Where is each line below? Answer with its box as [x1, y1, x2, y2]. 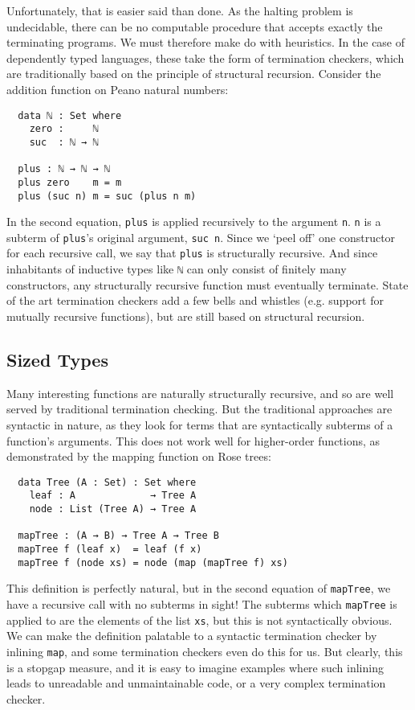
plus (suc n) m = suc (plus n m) [18, 190, 197, 202]
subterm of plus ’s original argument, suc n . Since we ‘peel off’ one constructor [6, 228, 396, 245]
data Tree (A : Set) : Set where [18, 476, 197, 488]
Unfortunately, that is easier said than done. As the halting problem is [6, 2, 353, 18]
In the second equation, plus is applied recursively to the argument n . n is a [6, 213, 381, 230]
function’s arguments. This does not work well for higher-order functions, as [6, 432, 380, 449]
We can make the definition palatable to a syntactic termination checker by [6, 627, 377, 644]
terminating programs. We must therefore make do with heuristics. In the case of [6, 34, 405, 51]
